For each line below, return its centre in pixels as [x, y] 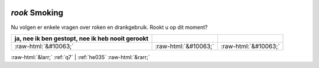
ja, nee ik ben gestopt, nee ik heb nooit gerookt [82, 38]
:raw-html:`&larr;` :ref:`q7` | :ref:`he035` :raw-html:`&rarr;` [80, 57]
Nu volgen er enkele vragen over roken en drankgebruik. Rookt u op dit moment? [109, 27]
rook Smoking [37, 13]
